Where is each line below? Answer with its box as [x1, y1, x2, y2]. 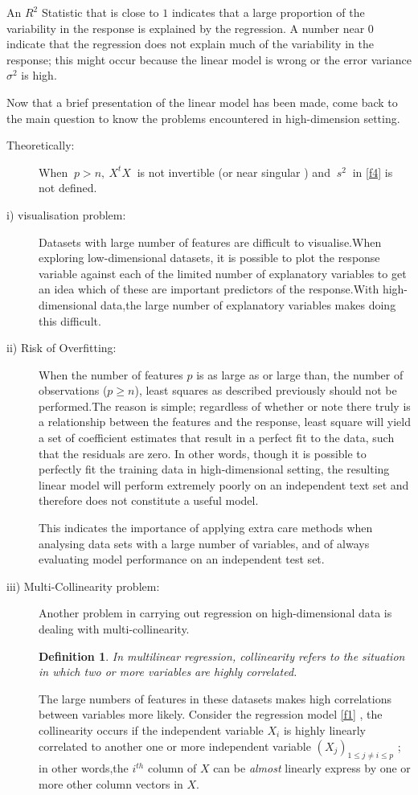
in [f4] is [352, 163, 393, 180]
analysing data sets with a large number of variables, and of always [39, 535, 370, 551]
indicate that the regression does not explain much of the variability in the [6, 35, 374, 52]
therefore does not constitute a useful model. [39, 492, 259, 509]
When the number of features [39, 366, 183, 383]
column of [147, 760, 197, 777]
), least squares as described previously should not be [134, 382, 397, 399]
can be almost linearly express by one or [213, 760, 411, 777]
